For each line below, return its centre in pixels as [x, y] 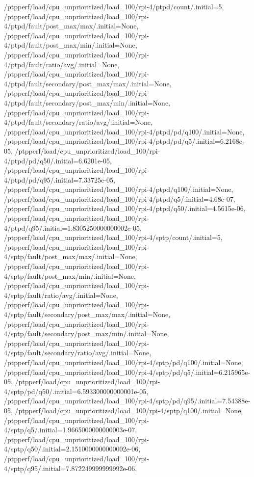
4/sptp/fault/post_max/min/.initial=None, [70, 276]
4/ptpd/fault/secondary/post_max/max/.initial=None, [88, 83]
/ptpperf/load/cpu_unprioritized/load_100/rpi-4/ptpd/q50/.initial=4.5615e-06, [125, 208]
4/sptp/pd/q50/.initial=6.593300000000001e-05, [76, 391]
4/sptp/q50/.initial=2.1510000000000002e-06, [72, 449]
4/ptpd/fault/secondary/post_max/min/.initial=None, [87, 102]
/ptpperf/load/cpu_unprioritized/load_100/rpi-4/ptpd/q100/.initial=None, [119, 189]
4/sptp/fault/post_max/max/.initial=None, [71, 256]
